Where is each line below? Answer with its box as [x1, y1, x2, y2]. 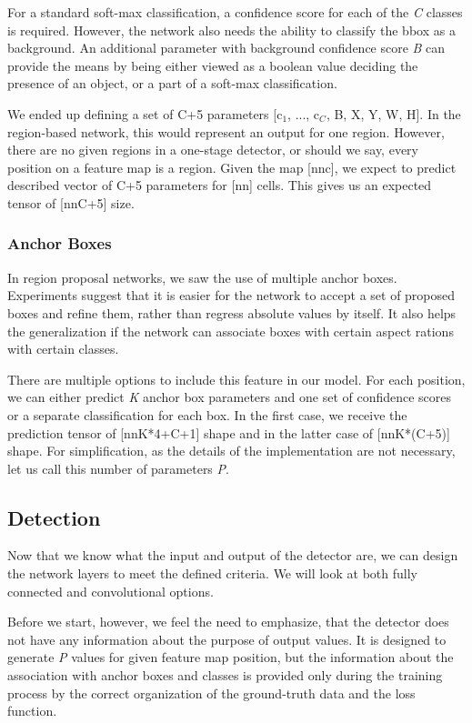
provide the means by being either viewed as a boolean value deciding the [7, 55, 418, 75]
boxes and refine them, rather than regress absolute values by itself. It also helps [7, 303, 457, 322]
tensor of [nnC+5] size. [7, 193, 135, 212]
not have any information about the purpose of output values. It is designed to [7, 629, 447, 648]
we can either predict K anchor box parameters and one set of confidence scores [7, 387, 452, 407]
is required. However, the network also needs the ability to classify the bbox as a [7, 20, 456, 39]
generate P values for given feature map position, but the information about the [7, 648, 454, 667]
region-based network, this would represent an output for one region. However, [7, 122, 445, 141]
